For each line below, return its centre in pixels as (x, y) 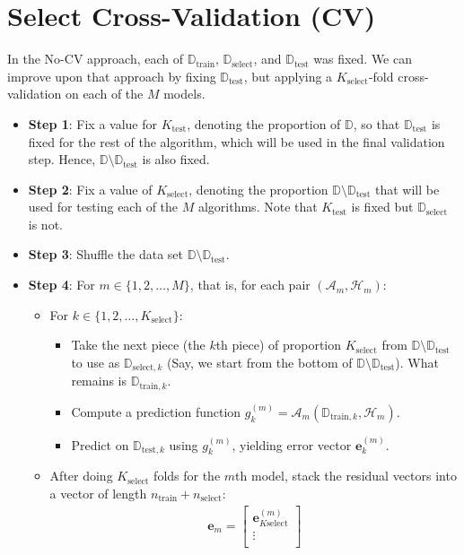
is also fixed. (176, 159)
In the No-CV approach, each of (96, 59)
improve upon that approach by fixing (112, 76)
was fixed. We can (363, 59)
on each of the (104, 94)
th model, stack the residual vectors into (346, 476)
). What (417, 362)
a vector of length (98, 493)
